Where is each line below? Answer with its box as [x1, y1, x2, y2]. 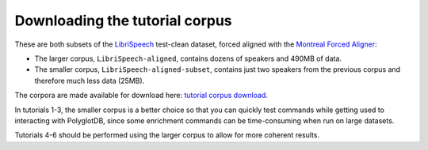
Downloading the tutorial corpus [14, 12, 233, 29]
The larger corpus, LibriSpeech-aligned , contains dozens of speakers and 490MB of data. [34, 54, 342, 63]
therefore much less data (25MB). [34, 76, 145, 85]
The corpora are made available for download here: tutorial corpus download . [14, 91, 269, 100]
